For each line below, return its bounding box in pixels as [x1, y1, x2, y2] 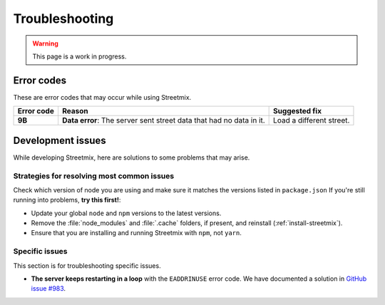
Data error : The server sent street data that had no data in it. [61, 115, 265, 125]
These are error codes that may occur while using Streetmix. [13, 93, 192, 101]
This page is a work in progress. [32, 52, 127, 61]
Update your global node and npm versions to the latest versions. [31, 209, 222, 217]
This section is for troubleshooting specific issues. [13, 261, 161, 270]
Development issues [13, 134, 106, 146]
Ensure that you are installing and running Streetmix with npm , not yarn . [31, 229, 242, 237]
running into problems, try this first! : [13, 196, 121, 205]
